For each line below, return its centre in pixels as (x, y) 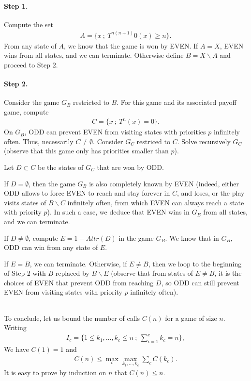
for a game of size (191, 318)
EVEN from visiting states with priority (63, 292)
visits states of (25, 202)
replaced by (72, 273)
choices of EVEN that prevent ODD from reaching (79, 282)
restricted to (91, 102)
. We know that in (192, 238)
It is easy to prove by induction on (55, 373)
